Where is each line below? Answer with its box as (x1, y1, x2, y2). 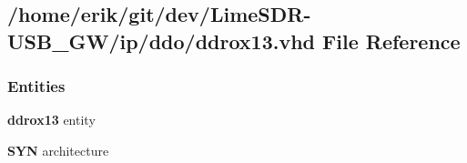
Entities (7, 75, 66, 97)
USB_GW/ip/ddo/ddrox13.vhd (7, 26, 316, 55)
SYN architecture (7, 140, 109, 159)
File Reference (322, 26, 461, 55)
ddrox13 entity (7, 110, 96, 129)
